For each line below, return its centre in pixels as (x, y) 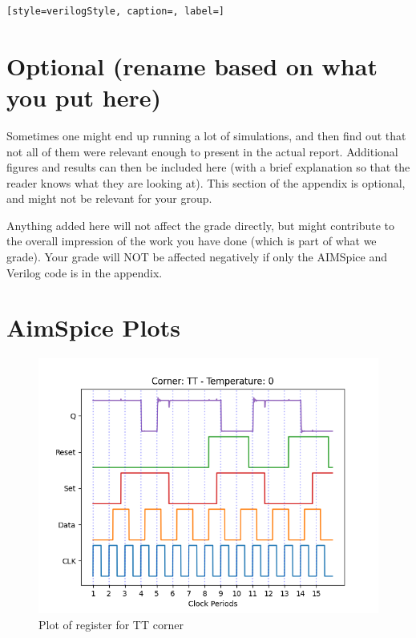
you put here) (84, 97)
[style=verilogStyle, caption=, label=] (116, 11)
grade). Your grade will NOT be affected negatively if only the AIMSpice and (197, 257)
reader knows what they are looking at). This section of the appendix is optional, (206, 182)
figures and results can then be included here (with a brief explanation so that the (208, 167)
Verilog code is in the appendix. (85, 272)
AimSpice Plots (93, 327)
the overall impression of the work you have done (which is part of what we (192, 241)
